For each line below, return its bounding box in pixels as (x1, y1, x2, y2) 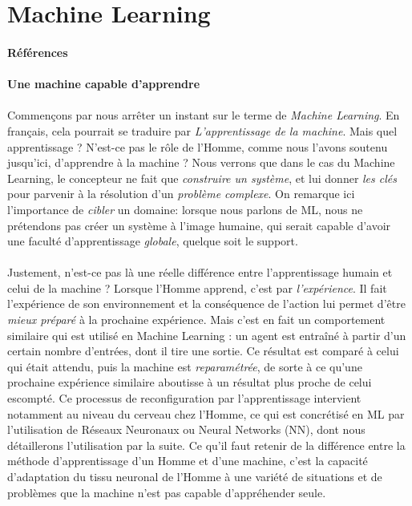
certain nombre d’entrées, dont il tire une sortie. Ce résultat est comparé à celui (7, 342, 399, 359)
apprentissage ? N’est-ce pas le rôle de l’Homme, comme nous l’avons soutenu (7, 138, 388, 155)
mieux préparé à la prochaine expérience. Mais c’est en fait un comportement (7, 311, 386, 328)
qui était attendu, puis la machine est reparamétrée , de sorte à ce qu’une (7, 358, 362, 374)
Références (7, 43, 68, 60)
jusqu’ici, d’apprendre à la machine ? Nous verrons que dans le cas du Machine (7, 154, 395, 171)
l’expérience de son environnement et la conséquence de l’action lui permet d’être (7, 295, 406, 312)
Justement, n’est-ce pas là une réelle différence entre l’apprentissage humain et (7, 264, 393, 281)
